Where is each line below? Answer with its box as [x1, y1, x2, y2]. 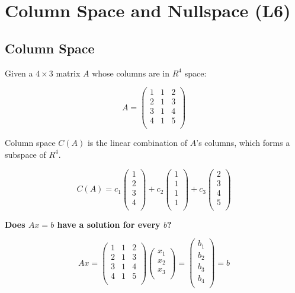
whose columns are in [92, 66, 170, 79]
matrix [56, 66, 81, 79]
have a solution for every [57, 218, 161, 230]
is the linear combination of [87, 136, 188, 149]
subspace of [5, 148, 46, 160]
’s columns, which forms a [196, 136, 290, 149]
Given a [5, 66, 33, 79]
